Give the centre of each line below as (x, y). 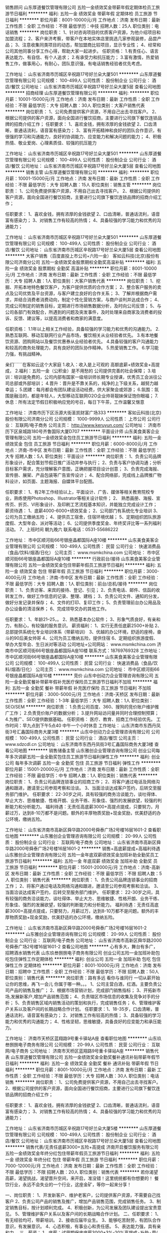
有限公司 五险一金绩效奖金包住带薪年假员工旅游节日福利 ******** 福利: (83, 565)
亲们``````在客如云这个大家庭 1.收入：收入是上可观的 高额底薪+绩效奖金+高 (80, 364)
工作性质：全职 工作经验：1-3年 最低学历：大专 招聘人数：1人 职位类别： (79, 700)
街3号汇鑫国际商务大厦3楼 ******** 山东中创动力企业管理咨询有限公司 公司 (83, 732)
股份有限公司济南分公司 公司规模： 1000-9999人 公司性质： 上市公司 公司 (81, 419)
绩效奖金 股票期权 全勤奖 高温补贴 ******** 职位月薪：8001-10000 (88, 268)
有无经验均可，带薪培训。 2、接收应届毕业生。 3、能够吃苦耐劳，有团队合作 (83, 1220)
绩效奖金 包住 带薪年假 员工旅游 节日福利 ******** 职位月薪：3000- (89, 571)
